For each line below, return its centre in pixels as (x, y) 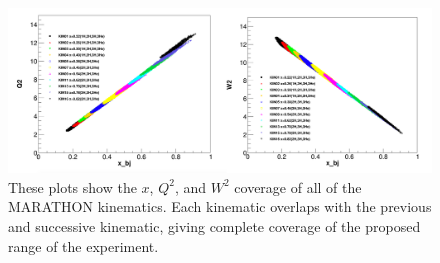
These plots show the (72, 186)
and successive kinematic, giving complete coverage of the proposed (214, 225)
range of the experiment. (83, 245)
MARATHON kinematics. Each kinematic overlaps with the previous (220, 206)
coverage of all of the (298, 186)
